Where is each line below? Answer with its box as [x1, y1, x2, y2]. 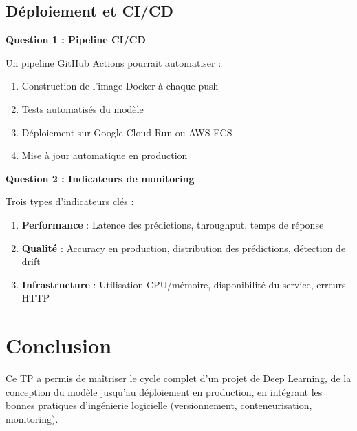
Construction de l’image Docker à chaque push [21, 78, 219, 93]
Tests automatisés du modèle [21, 101, 144, 116]
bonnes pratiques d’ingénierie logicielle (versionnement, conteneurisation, [6, 398, 312, 412]
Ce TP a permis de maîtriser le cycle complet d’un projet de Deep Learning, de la [6, 371, 351, 386]
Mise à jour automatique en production [21, 148, 188, 162]
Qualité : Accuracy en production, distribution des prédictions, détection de [21, 240, 346, 255]
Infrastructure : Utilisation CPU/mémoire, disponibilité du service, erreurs [21, 277, 346, 291]
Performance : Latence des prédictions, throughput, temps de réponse [21, 217, 324, 231]
